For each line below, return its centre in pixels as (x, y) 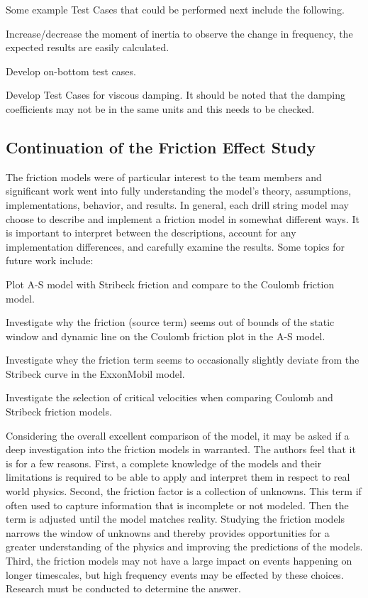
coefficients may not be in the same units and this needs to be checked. (160, 108)
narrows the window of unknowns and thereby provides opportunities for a (168, 532)
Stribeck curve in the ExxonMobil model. (95, 373)
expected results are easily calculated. (88, 47)
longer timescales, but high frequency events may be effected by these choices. (175, 574)
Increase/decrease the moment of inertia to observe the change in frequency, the (179, 33)
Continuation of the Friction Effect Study (161, 147)
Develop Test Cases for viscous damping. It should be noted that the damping (176, 95)
